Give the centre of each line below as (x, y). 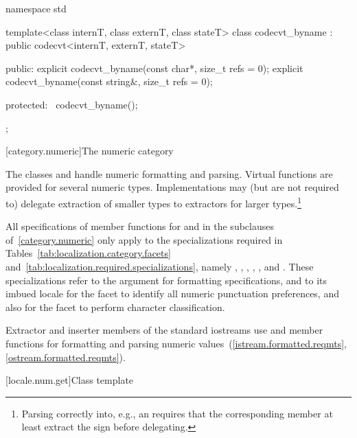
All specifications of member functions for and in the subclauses (140, 226)
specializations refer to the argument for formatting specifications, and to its (166, 280)
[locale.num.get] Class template (70, 380)
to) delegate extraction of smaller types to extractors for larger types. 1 (154, 202)
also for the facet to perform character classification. (115, 307)
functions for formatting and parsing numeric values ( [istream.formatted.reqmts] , (176, 343)
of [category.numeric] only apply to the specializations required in (144, 239)
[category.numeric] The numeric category (90, 151)
